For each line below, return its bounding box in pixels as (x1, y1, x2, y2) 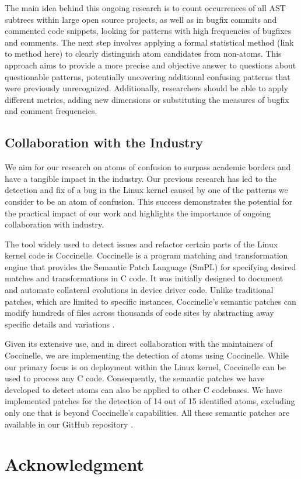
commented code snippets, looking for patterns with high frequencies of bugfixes (5, 25, 292, 37)
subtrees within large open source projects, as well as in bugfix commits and (5, 13, 277, 25)
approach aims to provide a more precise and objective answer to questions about (5, 58, 296, 71)
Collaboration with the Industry (5, 133, 204, 151)
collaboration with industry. (5, 218, 104, 230)
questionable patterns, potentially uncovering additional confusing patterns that (5, 70, 290, 82)
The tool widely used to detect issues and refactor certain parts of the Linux (5, 237, 278, 250)
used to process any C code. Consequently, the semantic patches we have (5, 372, 265, 384)
